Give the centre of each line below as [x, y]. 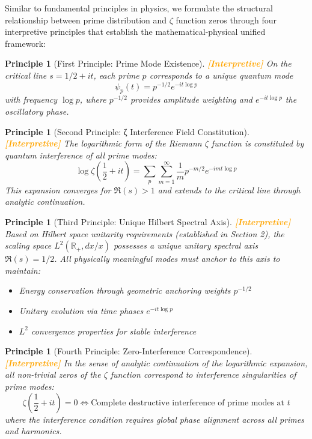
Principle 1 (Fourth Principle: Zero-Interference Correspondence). [129, 351]
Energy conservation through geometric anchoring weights [125, 290]
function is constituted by [258, 143]
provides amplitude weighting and [191, 99]
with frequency [31, 99]
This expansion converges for [58, 189]
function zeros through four [226, 20]
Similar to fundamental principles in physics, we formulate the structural [139, 8]
